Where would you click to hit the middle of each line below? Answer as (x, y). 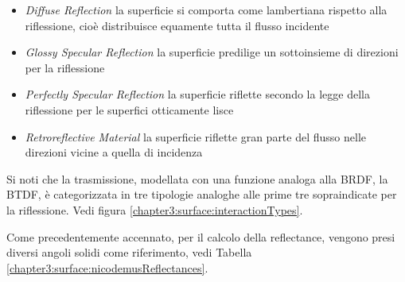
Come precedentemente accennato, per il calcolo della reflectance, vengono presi (201, 236)
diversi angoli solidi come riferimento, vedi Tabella (129, 252)
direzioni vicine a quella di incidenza (114, 152)
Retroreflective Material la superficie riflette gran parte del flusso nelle (196, 136)
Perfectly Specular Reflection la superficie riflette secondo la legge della (197, 94)
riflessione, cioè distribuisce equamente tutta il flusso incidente (177, 25)
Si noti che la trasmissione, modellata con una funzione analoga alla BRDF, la (197, 178)
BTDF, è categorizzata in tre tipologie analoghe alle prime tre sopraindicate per (202, 194)
